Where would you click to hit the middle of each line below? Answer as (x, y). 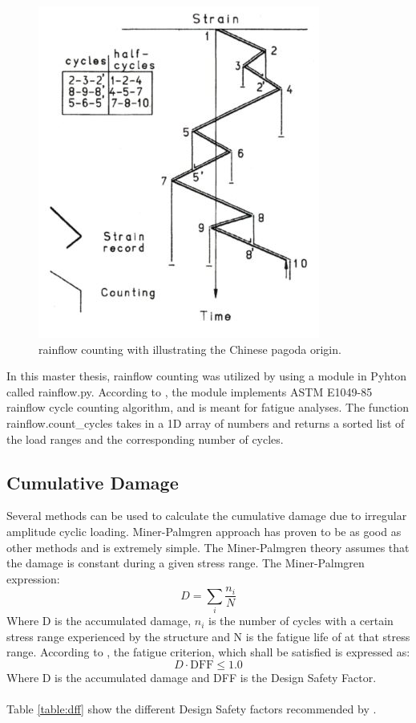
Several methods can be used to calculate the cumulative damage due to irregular (207, 516)
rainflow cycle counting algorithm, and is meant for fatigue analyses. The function (208, 407)
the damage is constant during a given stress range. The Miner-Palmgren (186, 563)
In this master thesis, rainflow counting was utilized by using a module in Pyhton (206, 376)
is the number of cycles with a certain (301, 621)
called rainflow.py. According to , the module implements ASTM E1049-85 (190, 391)
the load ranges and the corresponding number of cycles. (145, 439)
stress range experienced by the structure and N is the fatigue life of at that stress (208, 636)
